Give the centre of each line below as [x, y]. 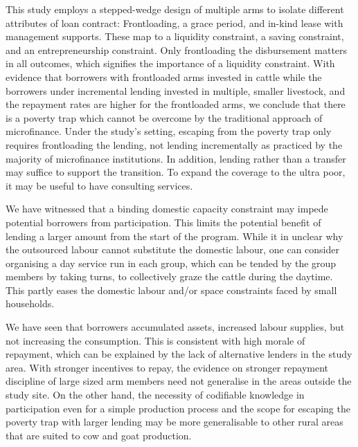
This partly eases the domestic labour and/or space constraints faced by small [171, 290]
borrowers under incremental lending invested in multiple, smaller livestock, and [176, 90]
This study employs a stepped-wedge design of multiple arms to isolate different [175, 9]
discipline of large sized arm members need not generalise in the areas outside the [179, 381]
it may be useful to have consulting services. [99, 185]
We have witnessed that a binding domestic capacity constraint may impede [167, 209]
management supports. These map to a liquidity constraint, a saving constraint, [175, 36]
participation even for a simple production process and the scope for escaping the [178, 408]
